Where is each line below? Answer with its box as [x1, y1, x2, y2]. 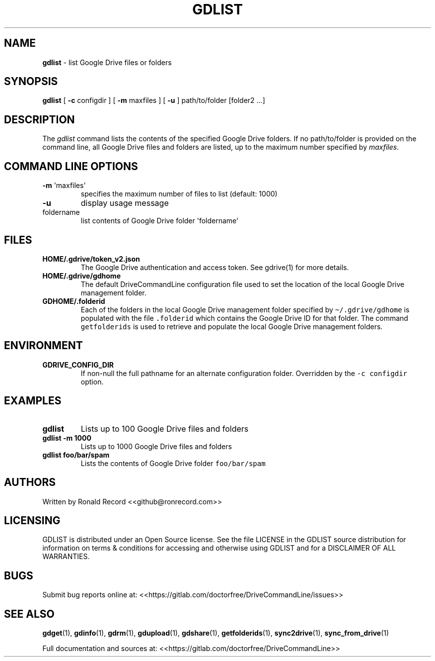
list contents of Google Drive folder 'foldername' [80, 216, 239, 225]
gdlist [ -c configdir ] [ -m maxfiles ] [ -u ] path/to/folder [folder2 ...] [42, 96, 265, 105]
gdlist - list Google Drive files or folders [42, 58, 172, 67]
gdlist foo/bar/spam [42, 450, 110, 459]
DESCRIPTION [4, 113, 75, 126]
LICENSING [4, 514, 61, 527]
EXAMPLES [4, 394, 62, 407]
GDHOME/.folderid [42, 296, 105, 305]
